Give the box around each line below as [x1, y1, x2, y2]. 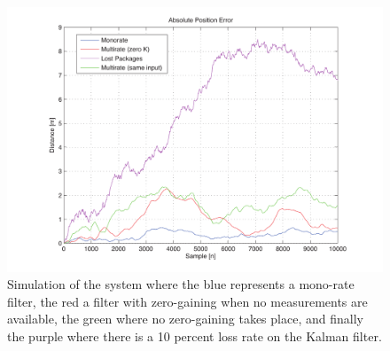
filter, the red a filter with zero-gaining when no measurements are [7, 292, 368, 310]
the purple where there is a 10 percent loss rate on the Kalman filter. [7, 326, 382, 345]
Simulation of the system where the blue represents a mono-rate [7, 275, 355, 293]
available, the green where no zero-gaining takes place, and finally [7, 309, 363, 328]
